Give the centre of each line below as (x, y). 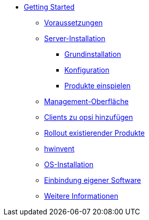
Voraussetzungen (73, 23)
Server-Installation (75, 38)
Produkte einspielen (98, 86)
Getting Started (49, 7)
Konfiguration (87, 70)
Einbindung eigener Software (93, 180)
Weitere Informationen (81, 196)
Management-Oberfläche (86, 101)
